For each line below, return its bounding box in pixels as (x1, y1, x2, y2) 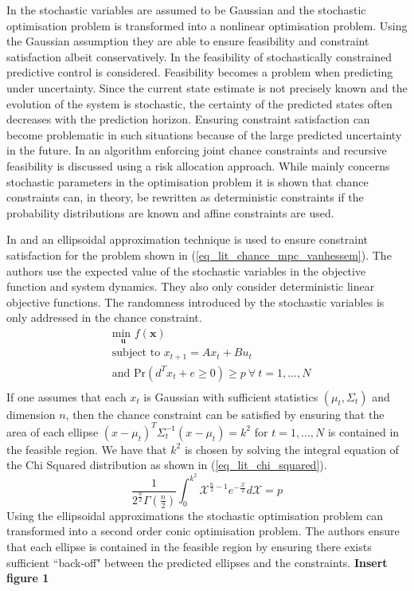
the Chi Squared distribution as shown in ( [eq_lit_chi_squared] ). (6, 456, 327, 473)
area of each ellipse (6, 423, 99, 440)
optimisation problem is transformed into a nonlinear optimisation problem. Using (6, 17, 408, 33)
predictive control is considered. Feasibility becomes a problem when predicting (6, 64, 393, 80)
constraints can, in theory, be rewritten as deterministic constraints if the (6, 189, 364, 205)
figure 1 (6, 569, 49, 586)
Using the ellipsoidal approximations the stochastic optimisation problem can (6, 507, 384, 523)
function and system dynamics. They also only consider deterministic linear (6, 278, 375, 295)
